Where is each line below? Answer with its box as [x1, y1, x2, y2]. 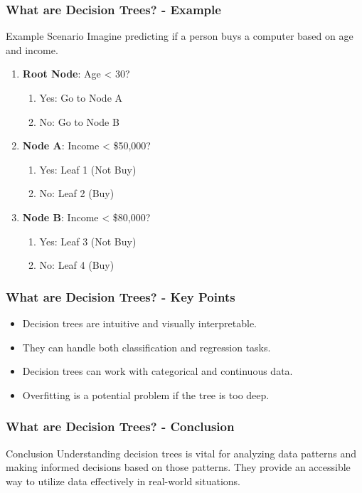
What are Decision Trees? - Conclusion [6, 418, 235, 435]
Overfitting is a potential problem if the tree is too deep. [22, 387, 270, 402]
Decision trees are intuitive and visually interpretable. [22, 315, 257, 330]
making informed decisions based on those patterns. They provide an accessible [6, 460, 351, 475]
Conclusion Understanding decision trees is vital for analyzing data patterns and [6, 445, 357, 460]
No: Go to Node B [39, 114, 119, 129]
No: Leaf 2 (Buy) [39, 186, 115, 201]
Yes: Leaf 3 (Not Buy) [39, 233, 137, 248]
